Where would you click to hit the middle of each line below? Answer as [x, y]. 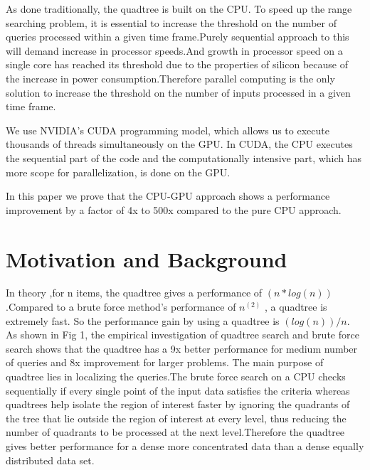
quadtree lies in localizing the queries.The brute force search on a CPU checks [176, 376]
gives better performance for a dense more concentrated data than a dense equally [185, 445]
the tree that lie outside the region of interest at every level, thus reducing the [176, 418]
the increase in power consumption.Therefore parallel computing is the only [170, 78]
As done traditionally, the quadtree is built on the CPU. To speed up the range [179, 9]
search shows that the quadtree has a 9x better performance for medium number [182, 348]
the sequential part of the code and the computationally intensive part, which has [184, 157]
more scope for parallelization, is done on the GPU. [118, 172]
